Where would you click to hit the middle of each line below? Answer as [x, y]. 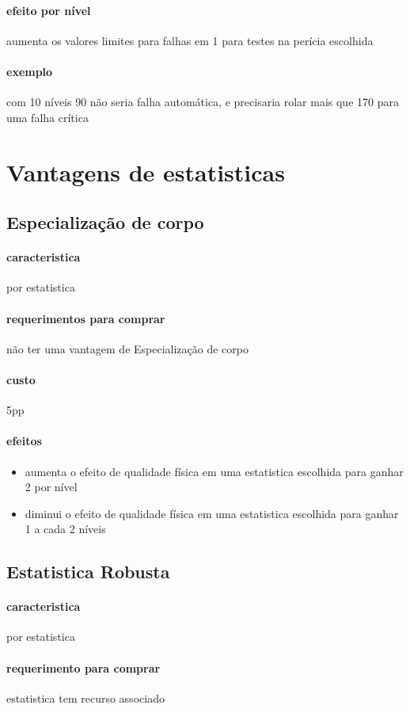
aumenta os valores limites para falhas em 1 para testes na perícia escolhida [190, 40]
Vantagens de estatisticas [146, 172]
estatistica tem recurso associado [85, 698]
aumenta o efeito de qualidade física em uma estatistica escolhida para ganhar [214, 471]
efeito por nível [49, 10]
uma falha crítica [47, 117]
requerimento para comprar [84, 667]
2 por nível [51, 487]
